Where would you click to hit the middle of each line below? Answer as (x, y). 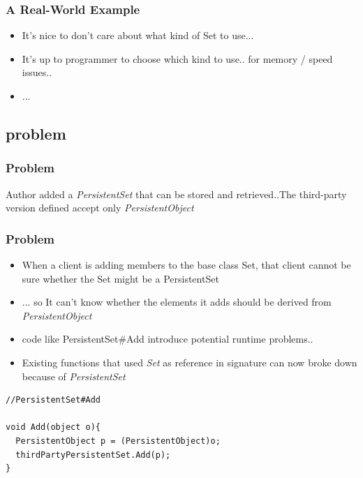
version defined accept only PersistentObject (100, 208)
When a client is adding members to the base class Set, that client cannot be (186, 264)
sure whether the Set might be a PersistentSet (120, 278)
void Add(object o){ (53, 427)
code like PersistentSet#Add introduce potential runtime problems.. (168, 339)
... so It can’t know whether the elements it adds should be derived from (177, 302)
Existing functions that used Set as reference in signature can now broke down (190, 362)
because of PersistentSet (74, 376)
